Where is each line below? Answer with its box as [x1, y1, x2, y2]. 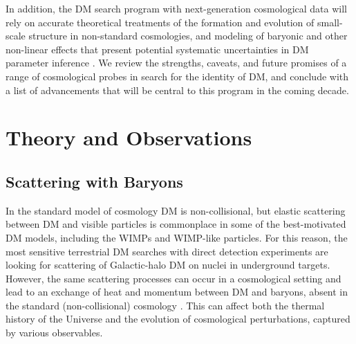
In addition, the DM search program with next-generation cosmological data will [6, 1, 348, 15]
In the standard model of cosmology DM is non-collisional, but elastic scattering [6, 203, 346, 217]
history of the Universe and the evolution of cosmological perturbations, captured [6, 311, 350, 326]
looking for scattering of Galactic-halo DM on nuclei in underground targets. [6, 257, 330, 272]
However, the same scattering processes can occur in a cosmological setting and [6, 271, 341, 285]
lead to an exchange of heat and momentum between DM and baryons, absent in [6, 284, 348, 299]
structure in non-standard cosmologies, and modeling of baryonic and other [28, 28, 348, 43]
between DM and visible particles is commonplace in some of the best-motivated [6, 217, 346, 231]
